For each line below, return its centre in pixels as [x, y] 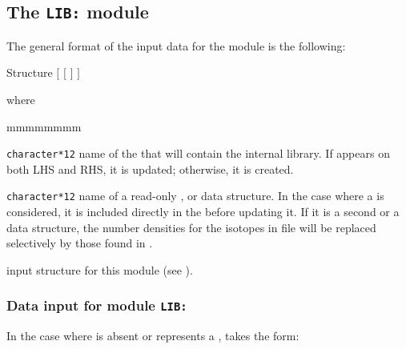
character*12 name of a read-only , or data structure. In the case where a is [195, 196]
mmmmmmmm [44, 126]
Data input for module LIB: [97, 305]
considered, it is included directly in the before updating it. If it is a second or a [203, 212]
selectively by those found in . [80, 243]
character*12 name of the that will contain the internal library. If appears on [198, 153]
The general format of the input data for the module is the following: [176, 45]
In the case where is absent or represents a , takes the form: [153, 336]
